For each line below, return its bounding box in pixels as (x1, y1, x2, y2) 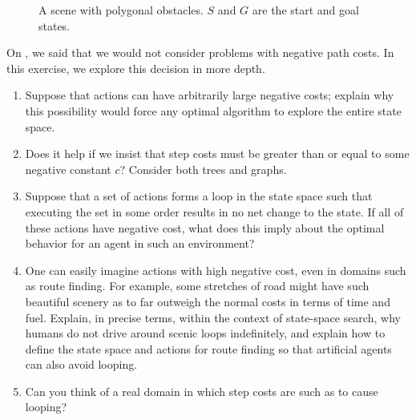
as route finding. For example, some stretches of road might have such (25, 277, 370, 294)
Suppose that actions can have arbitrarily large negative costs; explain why (25, 87, 394, 103)
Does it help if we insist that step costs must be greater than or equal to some (25, 145, 410, 162)
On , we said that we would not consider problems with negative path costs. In (6, 44, 394, 61)
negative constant (25, 160, 111, 177)
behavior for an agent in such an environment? (25, 235, 255, 252)
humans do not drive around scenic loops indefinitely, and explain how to (25, 325, 386, 341)
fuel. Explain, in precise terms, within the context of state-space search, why (25, 309, 401, 325)
